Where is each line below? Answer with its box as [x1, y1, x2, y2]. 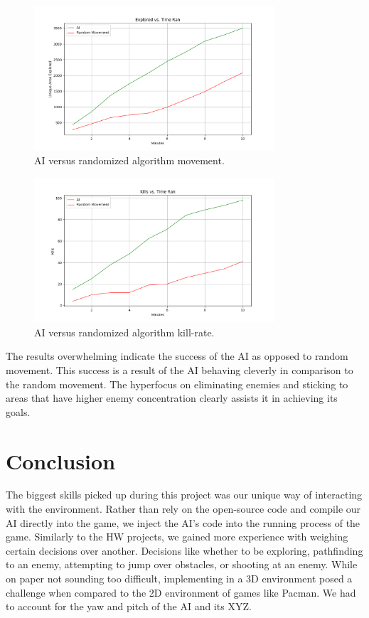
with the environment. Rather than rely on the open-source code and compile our [6, 501, 361, 516]
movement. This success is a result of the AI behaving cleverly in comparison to [6, 362, 353, 377]
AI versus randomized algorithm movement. [34, 153, 225, 168]
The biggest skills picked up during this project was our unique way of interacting [6, 487, 363, 502]
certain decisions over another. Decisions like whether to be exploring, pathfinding [6, 543, 363, 558]
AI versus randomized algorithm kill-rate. [34, 324, 215, 339]
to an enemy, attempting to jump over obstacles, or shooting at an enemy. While [6, 557, 358, 572]
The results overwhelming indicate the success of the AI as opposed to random [6, 348, 348, 363]
